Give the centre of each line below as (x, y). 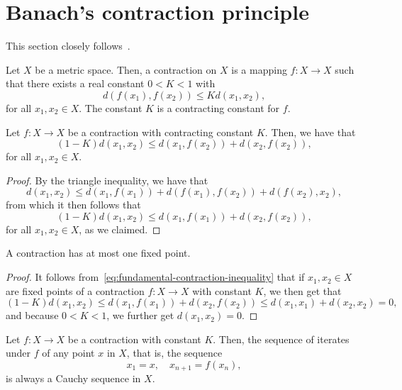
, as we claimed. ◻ (120, 229)
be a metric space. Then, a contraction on (126, 69)
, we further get (140, 315)
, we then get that (302, 290)
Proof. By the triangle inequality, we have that (107, 180)
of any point (68, 353)
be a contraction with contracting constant (161, 132)
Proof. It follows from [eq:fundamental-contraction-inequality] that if (155, 277)
